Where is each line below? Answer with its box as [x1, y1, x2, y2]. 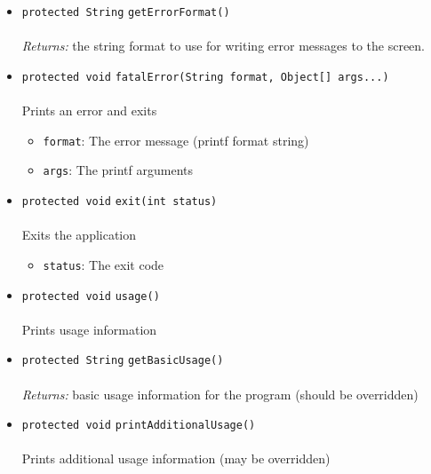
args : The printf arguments [43, 161, 194, 179]
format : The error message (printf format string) [43, 130, 309, 149]
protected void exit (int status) [21, 195, 218, 208]
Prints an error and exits [21, 101, 157, 120]
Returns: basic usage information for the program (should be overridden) [21, 384, 419, 403]
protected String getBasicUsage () [21, 354, 224, 367]
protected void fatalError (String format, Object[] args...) [21, 70, 389, 83]
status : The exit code [43, 255, 164, 273]
